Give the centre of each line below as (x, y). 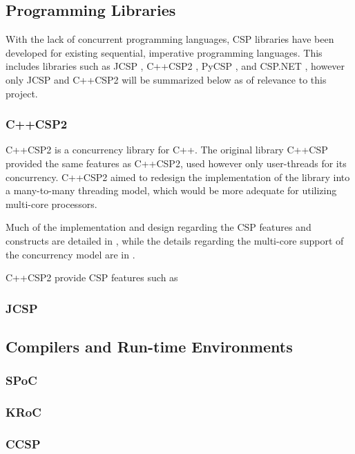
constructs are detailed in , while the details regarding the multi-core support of (175, 240)
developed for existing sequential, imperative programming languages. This (164, 52)
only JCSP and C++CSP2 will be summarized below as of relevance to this (166, 79)
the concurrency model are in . (70, 254)
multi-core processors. (51, 204)
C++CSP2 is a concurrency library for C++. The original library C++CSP (167, 150)
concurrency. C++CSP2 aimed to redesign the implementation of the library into (178, 177)
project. (22, 93)
